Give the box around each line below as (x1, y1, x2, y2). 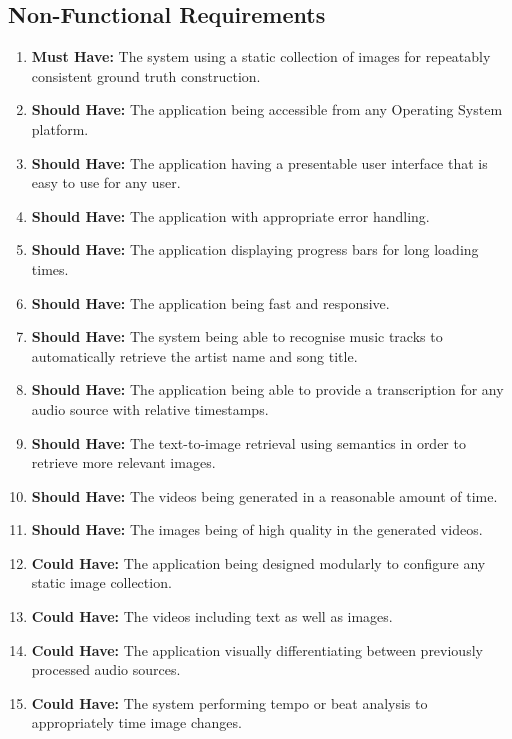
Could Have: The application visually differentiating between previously (31, 639, 483, 660)
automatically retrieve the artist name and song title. (31, 345, 358, 366)
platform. (31, 118, 89, 139)
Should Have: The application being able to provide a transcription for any (31, 379, 504, 400)
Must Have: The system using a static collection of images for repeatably (31, 46, 491, 67)
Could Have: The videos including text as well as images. (31, 606, 393, 627)
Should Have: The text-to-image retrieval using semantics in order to (31, 432, 466, 453)
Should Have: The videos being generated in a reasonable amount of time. (31, 485, 498, 506)
